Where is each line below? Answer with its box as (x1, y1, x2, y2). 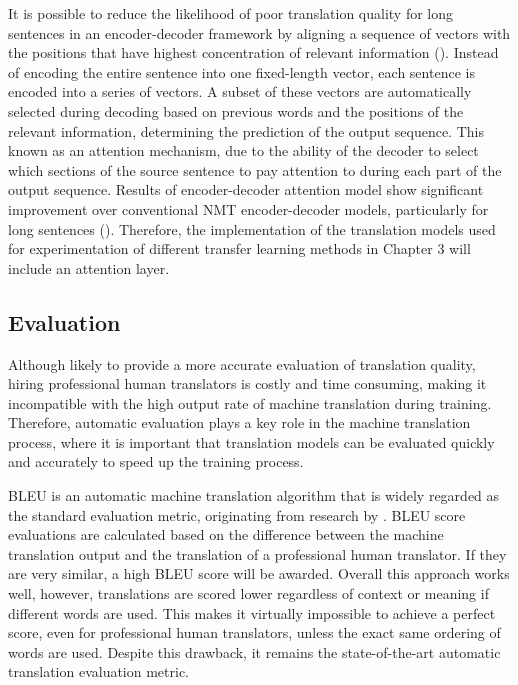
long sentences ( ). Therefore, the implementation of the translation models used (8, 218, 496, 239)
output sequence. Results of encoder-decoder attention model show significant (8, 179, 484, 200)
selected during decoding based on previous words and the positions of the (8, 100, 464, 121)
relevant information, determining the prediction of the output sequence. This (8, 120, 484, 141)
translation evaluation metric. (8, 661, 190, 682)
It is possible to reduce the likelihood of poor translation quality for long (8, 3, 454, 23)
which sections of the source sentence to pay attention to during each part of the (8, 159, 502, 180)
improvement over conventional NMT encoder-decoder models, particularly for (8, 198, 489, 219)
